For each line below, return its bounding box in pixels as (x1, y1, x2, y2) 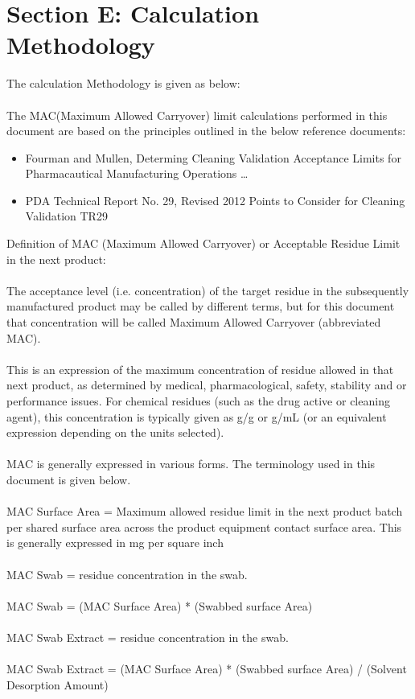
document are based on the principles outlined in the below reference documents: (6, 122, 406, 139)
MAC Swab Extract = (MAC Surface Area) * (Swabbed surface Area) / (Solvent (6, 660, 407, 677)
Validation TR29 (25, 208, 108, 224)
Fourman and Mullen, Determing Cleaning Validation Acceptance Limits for (25, 149, 401, 166)
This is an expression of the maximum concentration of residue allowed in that (6, 360, 394, 377)
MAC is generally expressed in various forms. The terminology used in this (6, 455, 376, 472)
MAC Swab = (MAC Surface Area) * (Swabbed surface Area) (6, 597, 313, 614)
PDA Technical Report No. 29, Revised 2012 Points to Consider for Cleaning (25, 191, 405, 208)
